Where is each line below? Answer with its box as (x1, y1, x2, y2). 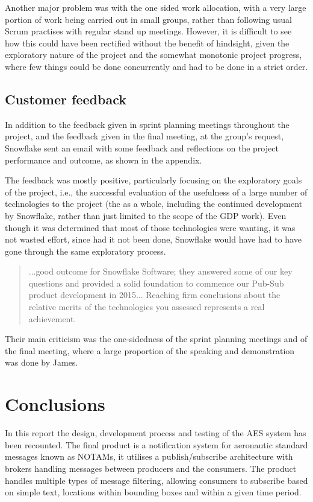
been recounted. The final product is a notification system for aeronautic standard (5, 438, 308, 451)
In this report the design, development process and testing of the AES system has (5, 427, 306, 439)
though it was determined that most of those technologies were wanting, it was (5, 221, 296, 234)
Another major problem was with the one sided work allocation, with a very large (5, 1, 306, 13)
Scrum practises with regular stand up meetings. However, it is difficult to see (5, 25, 292, 37)
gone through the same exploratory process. (5, 244, 166, 257)
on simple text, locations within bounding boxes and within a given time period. (5, 486, 302, 498)
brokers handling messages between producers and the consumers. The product (5, 462, 297, 474)
